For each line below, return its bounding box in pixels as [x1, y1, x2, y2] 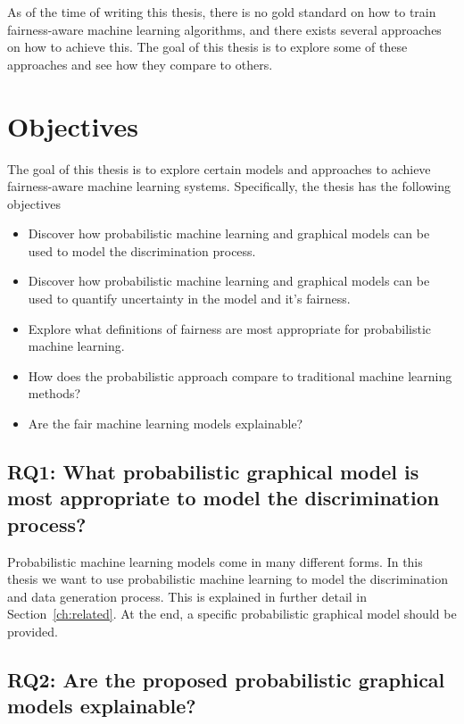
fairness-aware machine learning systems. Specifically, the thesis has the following [7, 177, 451, 196]
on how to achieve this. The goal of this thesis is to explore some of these [7, 37, 408, 56]
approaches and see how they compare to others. [7, 54, 273, 73]
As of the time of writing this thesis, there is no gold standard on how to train [7, 3, 436, 21]
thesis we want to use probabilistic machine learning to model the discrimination [7, 570, 448, 588]
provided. [7, 621, 58, 640]
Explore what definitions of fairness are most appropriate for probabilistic [28, 319, 432, 337]
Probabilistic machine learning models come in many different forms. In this [7, 552, 423, 570]
